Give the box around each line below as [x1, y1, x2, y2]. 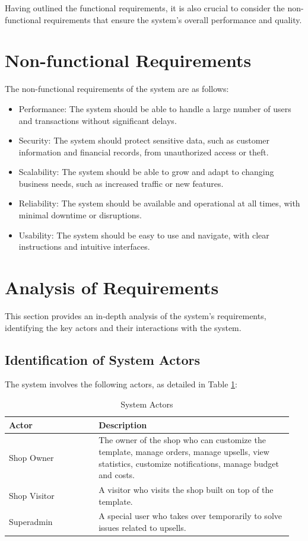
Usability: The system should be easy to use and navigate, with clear [18, 228, 269, 241]
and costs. [99, 469, 135, 481]
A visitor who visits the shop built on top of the [99, 483, 274, 496]
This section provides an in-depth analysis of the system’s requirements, [5, 309, 266, 322]
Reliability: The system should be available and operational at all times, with [18, 197, 300, 209]
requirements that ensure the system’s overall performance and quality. [43, 13, 302, 26]
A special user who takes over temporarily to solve [99, 510, 282, 522]
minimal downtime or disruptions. [18, 209, 142, 221]
